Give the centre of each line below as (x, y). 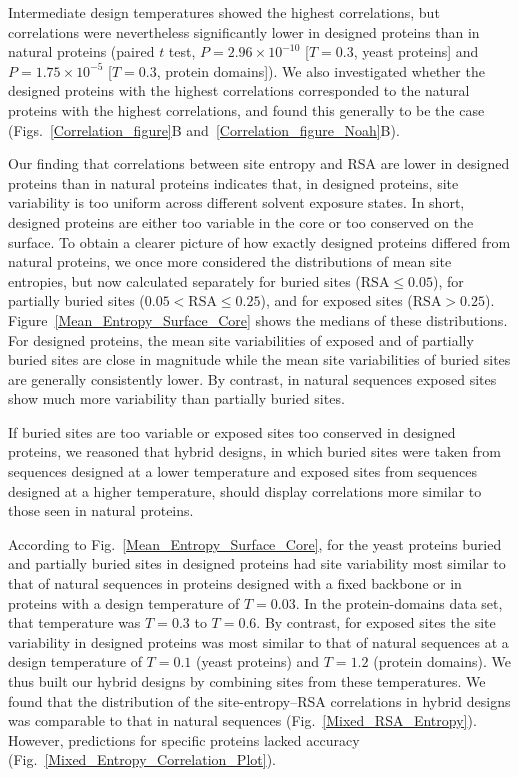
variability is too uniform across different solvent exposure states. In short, (236, 202)
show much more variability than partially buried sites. (176, 398)
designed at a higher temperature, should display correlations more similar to (245, 490)
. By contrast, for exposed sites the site (376, 622)
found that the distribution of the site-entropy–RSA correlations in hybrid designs (259, 700)
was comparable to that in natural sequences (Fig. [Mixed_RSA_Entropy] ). (242, 720)
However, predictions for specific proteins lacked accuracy (184, 739)
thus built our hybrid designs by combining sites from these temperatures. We (247, 681)
